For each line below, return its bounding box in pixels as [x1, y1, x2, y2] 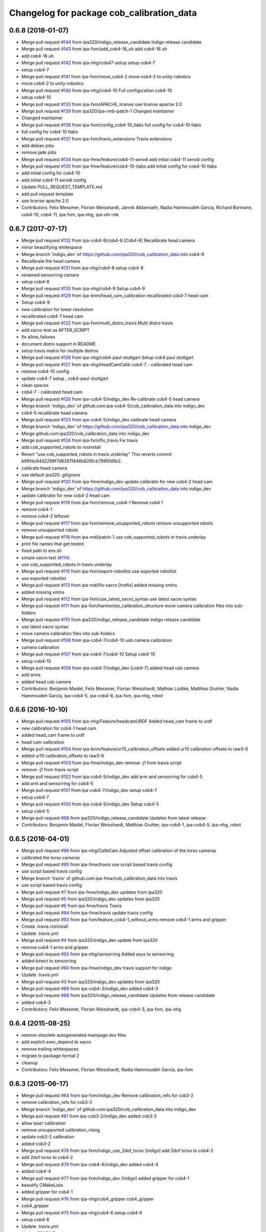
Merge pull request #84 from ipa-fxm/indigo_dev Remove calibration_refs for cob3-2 [21, 1092, 194, 1098]
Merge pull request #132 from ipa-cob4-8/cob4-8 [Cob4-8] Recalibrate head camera [21, 237, 195, 243]
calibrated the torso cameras [21, 855, 80, 860]
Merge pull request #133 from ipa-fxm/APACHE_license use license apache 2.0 [21, 101, 182, 107]
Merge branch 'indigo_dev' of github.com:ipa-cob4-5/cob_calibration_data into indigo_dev [21, 403, 205, 409]
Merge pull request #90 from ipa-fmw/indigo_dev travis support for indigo [21, 965, 172, 971]
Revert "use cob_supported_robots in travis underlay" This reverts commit [21, 451, 172, 457]
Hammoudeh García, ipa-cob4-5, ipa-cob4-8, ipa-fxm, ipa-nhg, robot [21, 692, 163, 698]
